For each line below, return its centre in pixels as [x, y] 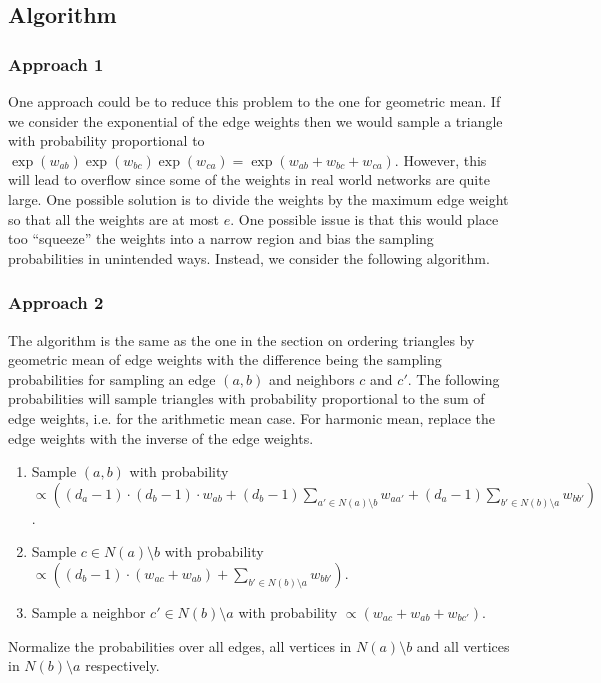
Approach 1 [56, 63]
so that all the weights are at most [114, 218]
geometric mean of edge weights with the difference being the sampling [225, 359]
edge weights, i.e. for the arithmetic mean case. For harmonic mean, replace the [251, 417]
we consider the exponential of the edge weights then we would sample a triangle [255, 120]
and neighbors [311, 378]
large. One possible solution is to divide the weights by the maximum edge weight [258, 198]
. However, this [440, 159]
